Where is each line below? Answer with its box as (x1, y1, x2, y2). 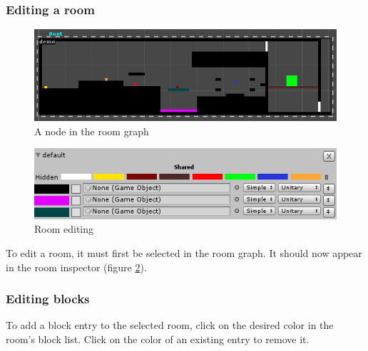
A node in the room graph (34, 123, 149, 138)
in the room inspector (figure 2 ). (6, 259, 147, 274)
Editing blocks (6, 290, 90, 308)
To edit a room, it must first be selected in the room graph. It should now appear (6, 246, 362, 261)
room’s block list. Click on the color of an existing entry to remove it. (6, 332, 310, 347)
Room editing (34, 221, 94, 236)
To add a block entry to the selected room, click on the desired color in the (6, 318, 334, 332)
